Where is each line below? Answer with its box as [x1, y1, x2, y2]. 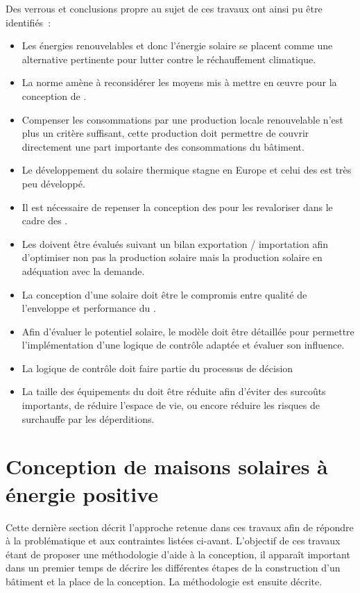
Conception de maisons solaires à [6, 452, 328, 481]
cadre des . [22, 213, 68, 228]
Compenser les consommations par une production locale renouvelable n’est [22, 112, 343, 126]
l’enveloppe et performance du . [22, 301, 156, 315]
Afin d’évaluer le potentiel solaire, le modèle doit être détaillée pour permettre [22, 324, 354, 338]
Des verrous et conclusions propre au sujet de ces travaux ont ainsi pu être [6, 1, 323, 15]
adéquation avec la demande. [22, 263, 145, 278]
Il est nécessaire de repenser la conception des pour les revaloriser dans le [22, 199, 333, 214]
